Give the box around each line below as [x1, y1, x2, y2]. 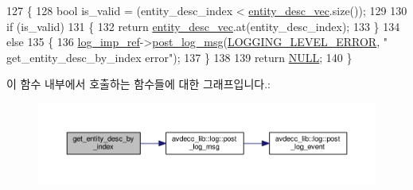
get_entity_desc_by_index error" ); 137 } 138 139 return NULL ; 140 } [6, 48, 353, 65]
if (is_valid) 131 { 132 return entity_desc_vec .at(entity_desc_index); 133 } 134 [6, 17, 400, 34]
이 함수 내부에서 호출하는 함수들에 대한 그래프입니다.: [6, 76, 271, 92]
